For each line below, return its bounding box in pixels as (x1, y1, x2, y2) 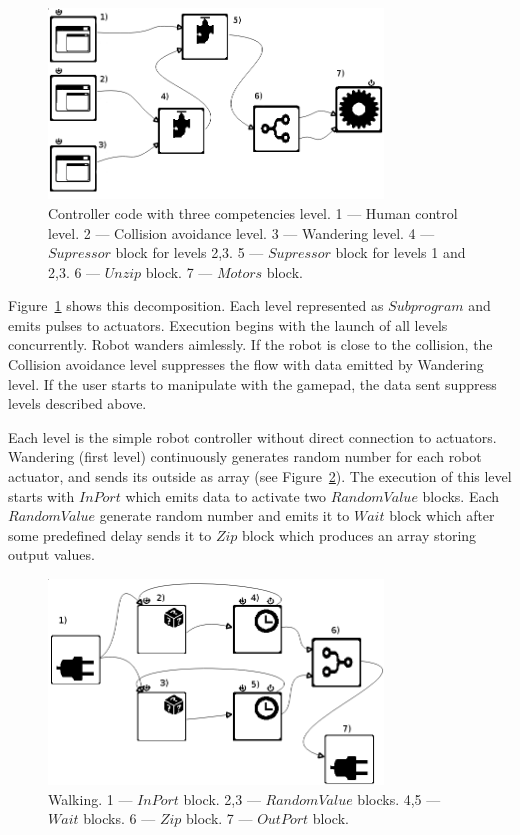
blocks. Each (422, 485, 500, 506)
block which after (389, 505, 495, 526)
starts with (8, 485, 75, 506)
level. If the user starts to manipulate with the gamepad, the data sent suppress (8, 373, 497, 394)
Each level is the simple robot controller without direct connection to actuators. (8, 426, 497, 447)
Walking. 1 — (48, 788, 133, 809)
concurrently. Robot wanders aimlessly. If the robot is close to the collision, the (8, 334, 493, 355)
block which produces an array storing (242, 524, 477, 545)
